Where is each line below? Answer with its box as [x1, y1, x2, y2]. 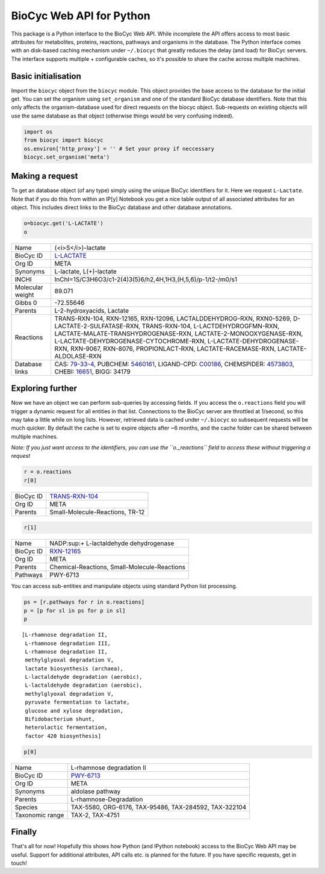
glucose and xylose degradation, [25, 707, 123, 714]
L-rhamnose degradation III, [25, 640, 111, 647]
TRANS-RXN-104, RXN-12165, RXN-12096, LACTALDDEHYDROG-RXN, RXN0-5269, [54, 314, 292, 322]
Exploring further [11, 383, 78, 394]
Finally [11, 827, 37, 837]
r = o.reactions [23, 469, 72, 475]
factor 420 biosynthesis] [25, 732, 102, 739]
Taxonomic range [14, 811, 64, 819]
